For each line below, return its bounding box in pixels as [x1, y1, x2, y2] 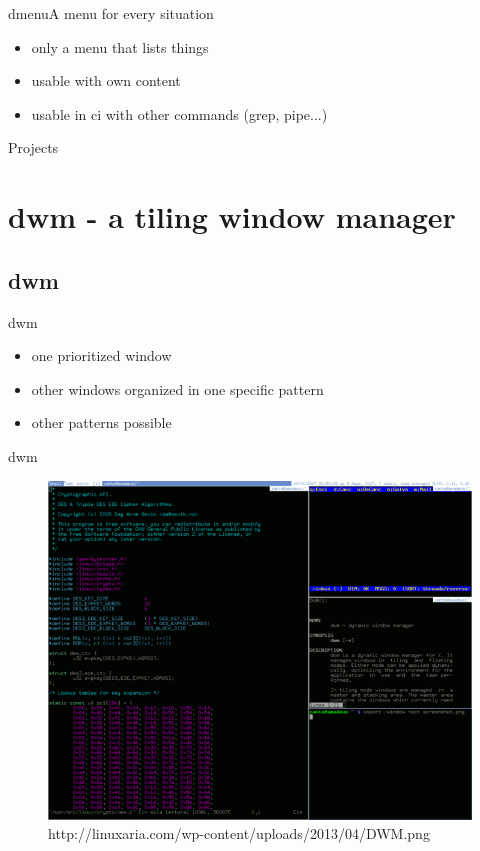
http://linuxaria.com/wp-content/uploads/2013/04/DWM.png [48, 823, 430, 844]
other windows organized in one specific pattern [31, 378, 324, 399]
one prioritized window [31, 345, 172, 366]
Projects [8, 137, 59, 158]
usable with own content [31, 70, 181, 91]
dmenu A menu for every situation [8, 3, 214, 23]
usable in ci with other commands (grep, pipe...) [31, 103, 328, 124]
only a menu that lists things [31, 36, 209, 57]
